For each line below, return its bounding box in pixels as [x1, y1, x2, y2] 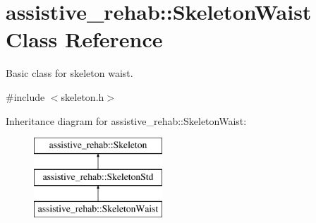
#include [6, 89, 45, 104]
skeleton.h [61, 89, 104, 104]
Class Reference [6, 25, 163, 54]
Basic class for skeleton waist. [6, 66, 133, 80]
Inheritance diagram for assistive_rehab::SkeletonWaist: [6, 113, 247, 128]
